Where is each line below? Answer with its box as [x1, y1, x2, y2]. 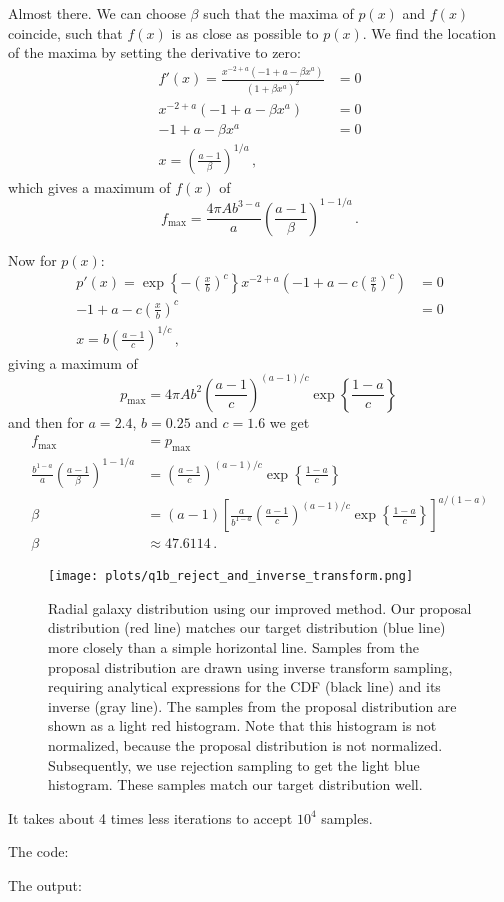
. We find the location [362, 22, 497, 43]
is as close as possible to [171, 22, 319, 43]
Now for [8, 249, 57, 270]
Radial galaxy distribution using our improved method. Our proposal [48, 597, 472, 618]
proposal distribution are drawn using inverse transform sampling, [48, 656, 453, 677]
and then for [8, 411, 84, 432]
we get [269, 411, 310, 432]
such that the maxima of [203, 3, 354, 23]
